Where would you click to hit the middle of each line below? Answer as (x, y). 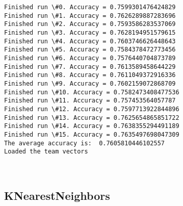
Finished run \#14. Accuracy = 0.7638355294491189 (92, 126)
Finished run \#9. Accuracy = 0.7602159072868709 (90, 83)
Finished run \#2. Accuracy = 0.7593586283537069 (90, 24)
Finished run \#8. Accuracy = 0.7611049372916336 (90, 75)
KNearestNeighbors (57, 195)
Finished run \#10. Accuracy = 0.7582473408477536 (92, 92)
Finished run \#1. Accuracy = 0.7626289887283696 (90, 16)
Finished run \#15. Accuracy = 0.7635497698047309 (92, 134)
